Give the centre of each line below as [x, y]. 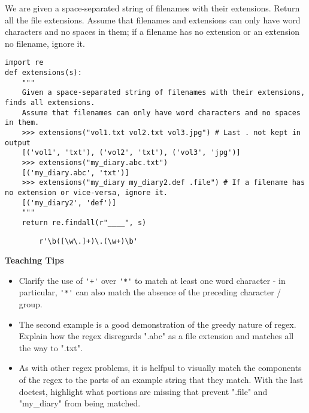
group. [31, 304]
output [18, 143]
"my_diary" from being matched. [80, 403]
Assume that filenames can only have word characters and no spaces [161, 113]
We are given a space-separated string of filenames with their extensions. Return [152, 8]
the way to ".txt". [51, 347]
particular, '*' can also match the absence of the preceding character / [150, 292]
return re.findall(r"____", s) [84, 222]
